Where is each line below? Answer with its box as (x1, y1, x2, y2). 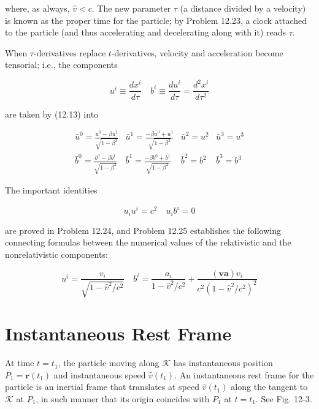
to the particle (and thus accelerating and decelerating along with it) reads (5, 26, 286, 39)
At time (5, 356, 34, 369)
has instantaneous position (173, 356, 273, 369)
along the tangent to (231, 380, 308, 393)
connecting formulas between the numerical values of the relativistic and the (5, 236, 291, 249)
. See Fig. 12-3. (255, 392, 312, 405)
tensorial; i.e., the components (5, 58, 118, 71)
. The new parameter (91, 2, 171, 14)
